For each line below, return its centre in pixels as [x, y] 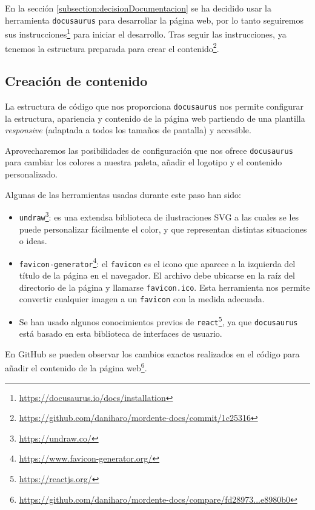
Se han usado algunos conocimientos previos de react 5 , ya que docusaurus [158, 320]
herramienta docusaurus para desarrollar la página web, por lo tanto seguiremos [154, 20]
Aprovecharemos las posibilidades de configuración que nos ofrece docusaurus [149, 150]
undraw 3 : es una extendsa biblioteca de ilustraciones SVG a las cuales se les [159, 216]
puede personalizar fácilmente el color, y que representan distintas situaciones [163, 229]
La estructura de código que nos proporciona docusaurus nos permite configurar [154, 106]
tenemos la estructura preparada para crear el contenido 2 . [112, 47]
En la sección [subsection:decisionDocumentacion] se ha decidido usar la [138, 8]
